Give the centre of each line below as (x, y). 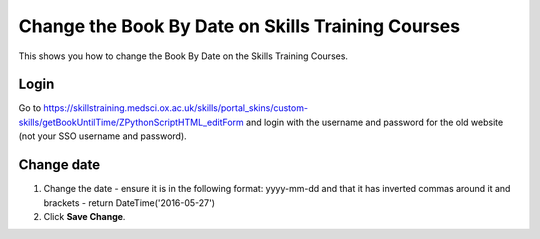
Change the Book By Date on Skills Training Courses (239, 26)
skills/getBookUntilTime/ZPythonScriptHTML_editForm (131, 122)
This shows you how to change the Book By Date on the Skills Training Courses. (183, 56)
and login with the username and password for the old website (374, 122)
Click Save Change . (84, 216)
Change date (59, 165)
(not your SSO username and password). (102, 136)
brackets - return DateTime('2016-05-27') (129, 202)
